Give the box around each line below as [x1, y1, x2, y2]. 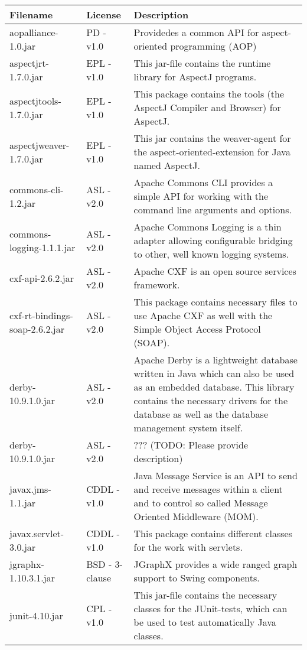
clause [86, 571, 111, 584]
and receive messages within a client [133, 482, 283, 496]
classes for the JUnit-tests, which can [133, 602, 288, 615]
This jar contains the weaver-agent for [133, 131, 291, 145]
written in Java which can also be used [133, 366, 295, 380]
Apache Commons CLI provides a [133, 175, 273, 189]
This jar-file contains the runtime [133, 56, 271, 70]
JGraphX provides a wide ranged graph [133, 557, 298, 571]
